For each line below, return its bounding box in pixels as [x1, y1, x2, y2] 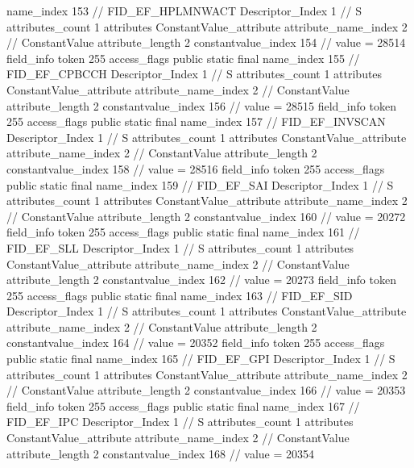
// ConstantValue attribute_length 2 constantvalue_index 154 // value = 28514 [6, 34, 406, 51]
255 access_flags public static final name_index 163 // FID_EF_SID [6, 286, 353, 303]
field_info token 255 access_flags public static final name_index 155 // [6, 49, 360, 66]
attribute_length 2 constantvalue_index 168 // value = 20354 [6, 445, 315, 462]
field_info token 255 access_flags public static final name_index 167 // [6, 397, 360, 414]
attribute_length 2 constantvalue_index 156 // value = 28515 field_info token [6, 97, 396, 114]
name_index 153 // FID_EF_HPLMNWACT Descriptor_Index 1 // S [6, 2, 362, 19]
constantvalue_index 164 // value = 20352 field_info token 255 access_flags [6, 334, 385, 351]
